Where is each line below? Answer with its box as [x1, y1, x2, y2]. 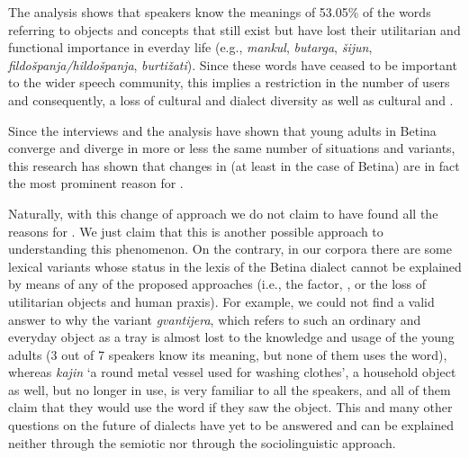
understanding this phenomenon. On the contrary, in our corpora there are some [8, 239, 452, 258]
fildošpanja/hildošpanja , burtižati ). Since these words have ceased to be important [8, 55, 457, 74]
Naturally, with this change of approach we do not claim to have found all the [8, 203, 438, 222]
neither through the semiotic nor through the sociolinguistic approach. [8, 433, 396, 452]
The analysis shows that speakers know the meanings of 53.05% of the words [8, 3, 431, 21]
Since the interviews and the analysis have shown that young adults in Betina [8, 121, 437, 139]
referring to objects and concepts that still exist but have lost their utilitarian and [8, 20, 461, 39]
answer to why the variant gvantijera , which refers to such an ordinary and [8, 310, 421, 328]
